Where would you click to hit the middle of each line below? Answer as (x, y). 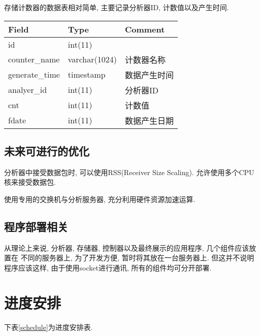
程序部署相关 (36, 226)
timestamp (87, 75)
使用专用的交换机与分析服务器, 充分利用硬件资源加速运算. (100, 199)
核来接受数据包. (30, 182)
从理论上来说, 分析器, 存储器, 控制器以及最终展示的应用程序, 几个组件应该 (127, 247)
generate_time (34, 75)
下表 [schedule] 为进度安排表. (48, 327)
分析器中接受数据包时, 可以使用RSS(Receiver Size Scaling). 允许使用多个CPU (129, 172)
